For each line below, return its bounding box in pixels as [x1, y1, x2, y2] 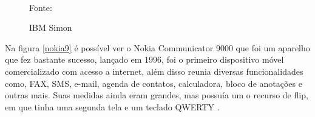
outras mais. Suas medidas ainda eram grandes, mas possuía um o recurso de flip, [5, 89, 308, 101]
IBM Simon [29, 21, 72, 34]
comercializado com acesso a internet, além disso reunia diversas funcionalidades [5, 65, 303, 77]
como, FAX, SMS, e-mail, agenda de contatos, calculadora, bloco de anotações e [5, 77, 302, 89]
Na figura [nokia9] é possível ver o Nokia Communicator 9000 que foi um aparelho [5, 41, 310, 54]
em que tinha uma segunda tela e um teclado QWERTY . [5, 100, 220, 113]
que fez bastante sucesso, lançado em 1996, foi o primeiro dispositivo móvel [5, 53, 284, 66]
